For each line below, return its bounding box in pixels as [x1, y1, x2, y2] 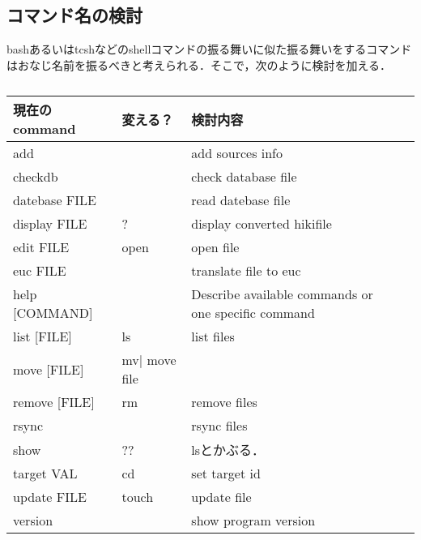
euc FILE [13, 261, 66, 281]
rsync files [191, 416, 248, 435]
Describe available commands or [191, 285, 373, 304]
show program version [191, 511, 316, 530]
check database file [191, 167, 297, 186]
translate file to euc [191, 261, 301, 281]
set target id [191, 464, 261, 483]
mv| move [121, 350, 176, 370]
